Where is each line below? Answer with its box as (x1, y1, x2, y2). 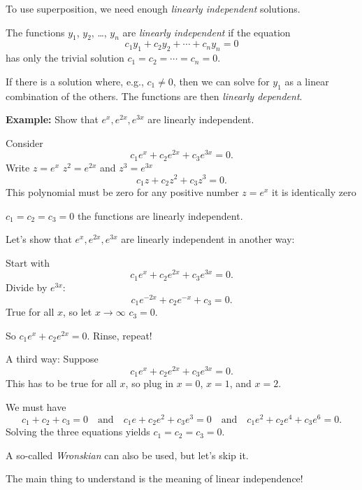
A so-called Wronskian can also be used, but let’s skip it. (6, 447, 249, 462)
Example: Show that (6, 112, 99, 127)
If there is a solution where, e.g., (6, 73, 144, 88)
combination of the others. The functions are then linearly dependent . (6, 88, 303, 103)
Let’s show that (6, 232, 72, 246)
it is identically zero (272, 185, 356, 199)
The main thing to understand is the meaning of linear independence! (6, 471, 303, 486)
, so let (63, 304, 92, 319)
